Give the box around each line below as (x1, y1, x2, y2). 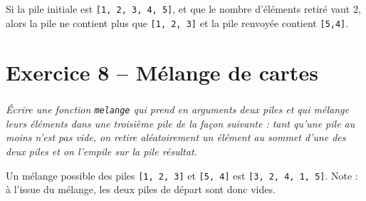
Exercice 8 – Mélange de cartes (6, 57, 318, 86)
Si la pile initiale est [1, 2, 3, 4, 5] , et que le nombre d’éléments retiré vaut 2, (6, 1, 361, 16)
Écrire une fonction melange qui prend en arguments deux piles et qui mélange (6, 102, 349, 117)
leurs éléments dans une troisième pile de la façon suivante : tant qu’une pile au (6, 115, 355, 130)
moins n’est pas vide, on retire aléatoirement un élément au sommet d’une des (6, 130, 346, 145)
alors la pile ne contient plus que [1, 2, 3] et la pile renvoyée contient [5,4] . (6, 15, 349, 30)
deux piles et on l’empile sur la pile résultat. (6, 143, 197, 158)
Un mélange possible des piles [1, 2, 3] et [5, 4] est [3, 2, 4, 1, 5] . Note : (6, 167, 358, 182)
